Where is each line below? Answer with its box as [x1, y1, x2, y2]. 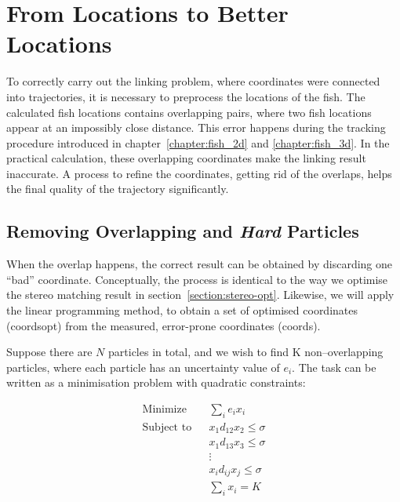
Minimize [142, 404, 187, 416]
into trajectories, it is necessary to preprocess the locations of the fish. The [6, 88, 365, 104]
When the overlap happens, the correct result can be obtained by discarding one [6, 256, 392, 272]
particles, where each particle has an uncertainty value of [6, 358, 280, 375]
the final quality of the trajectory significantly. [6, 180, 229, 197]
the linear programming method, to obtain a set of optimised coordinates [6, 302, 358, 318]
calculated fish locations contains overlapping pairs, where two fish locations [6, 104, 372, 120]
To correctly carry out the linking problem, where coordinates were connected [6, 73, 380, 89]
